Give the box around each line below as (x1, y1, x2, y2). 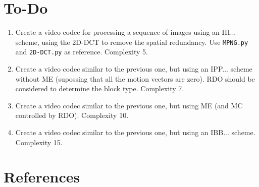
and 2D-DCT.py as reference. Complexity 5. (15, 46, 148, 57)
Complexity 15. (15, 137, 63, 147)
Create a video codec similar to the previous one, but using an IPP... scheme (15, 64, 252, 74)
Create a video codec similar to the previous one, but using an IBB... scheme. (15, 127, 255, 137)
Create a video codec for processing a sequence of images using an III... (15, 27, 236, 37)
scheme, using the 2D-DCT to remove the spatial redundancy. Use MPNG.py (15, 36, 248, 47)
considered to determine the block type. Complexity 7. (15, 83, 184, 94)
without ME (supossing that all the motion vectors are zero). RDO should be (15, 73, 255, 84)
